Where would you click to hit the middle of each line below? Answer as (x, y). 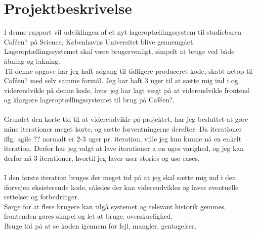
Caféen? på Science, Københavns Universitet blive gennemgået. (100, 41)
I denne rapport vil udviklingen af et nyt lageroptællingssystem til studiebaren (123, 32)
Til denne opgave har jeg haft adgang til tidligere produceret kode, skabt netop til (128, 70)
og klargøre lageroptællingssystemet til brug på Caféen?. (89, 100)
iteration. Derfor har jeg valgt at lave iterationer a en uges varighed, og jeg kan (124, 148)
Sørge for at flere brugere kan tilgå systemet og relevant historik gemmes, (115, 206)
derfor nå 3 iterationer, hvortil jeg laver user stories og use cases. (102, 158)
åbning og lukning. (32, 61)
